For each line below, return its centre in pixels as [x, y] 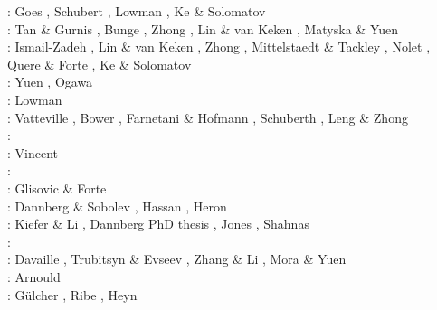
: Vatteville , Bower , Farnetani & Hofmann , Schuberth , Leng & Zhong [208, 117]
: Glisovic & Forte [57, 188]
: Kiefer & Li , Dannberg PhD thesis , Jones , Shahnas [158, 224]
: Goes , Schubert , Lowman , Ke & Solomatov [137, 11]
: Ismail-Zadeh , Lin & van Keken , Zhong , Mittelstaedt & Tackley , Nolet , [219, 47]
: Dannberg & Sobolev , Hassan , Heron [117, 206]
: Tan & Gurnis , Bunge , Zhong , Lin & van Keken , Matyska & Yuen [203, 28]
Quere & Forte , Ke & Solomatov [100, 64]
